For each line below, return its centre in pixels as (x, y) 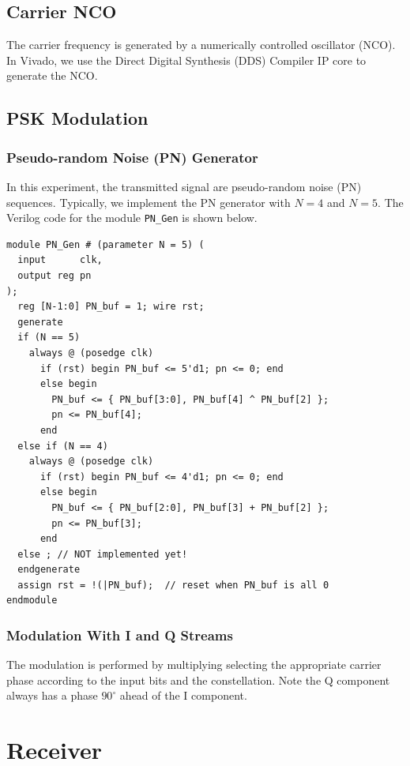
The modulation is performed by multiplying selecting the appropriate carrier (194, 665)
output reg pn (55, 276)
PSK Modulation (77, 118)
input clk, (60, 260)
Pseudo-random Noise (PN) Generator (132, 157)
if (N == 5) (49, 338)
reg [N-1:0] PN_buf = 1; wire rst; (111, 307)
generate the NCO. (52, 75)
